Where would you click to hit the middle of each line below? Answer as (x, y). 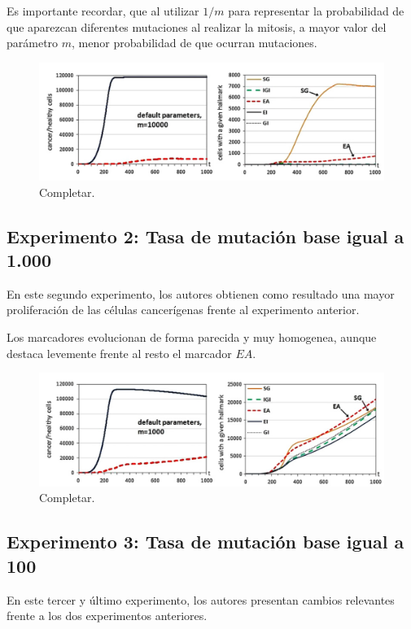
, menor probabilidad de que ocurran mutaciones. (195, 43)
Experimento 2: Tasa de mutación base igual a (205, 236)
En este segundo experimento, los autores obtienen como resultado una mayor (201, 293)
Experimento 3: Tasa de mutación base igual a (205, 542)
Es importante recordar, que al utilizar (103, 11)
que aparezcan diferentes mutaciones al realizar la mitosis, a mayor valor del (197, 26)
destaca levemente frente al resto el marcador (119, 353)
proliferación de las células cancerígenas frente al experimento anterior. (183, 310)
